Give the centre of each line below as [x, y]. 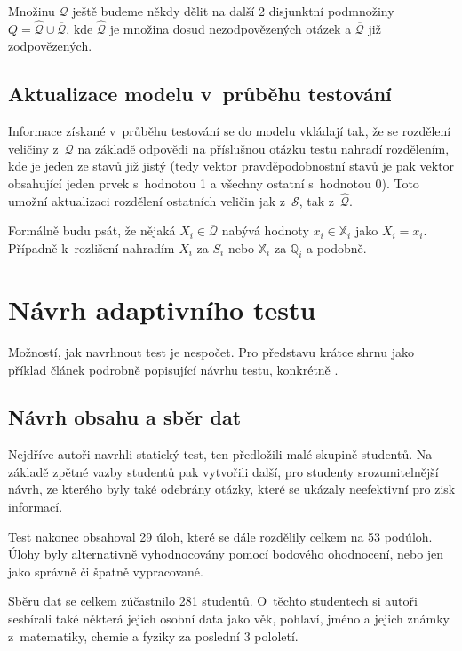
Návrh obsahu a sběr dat [125, 417]
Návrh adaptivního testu [162, 309]
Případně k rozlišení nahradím [92, 247]
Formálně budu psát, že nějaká [92, 230]
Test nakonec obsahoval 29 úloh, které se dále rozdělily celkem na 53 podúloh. [220, 536]
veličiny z [33, 148]
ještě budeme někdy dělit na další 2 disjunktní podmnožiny [233, 11]
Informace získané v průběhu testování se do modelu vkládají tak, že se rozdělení [230, 131]
